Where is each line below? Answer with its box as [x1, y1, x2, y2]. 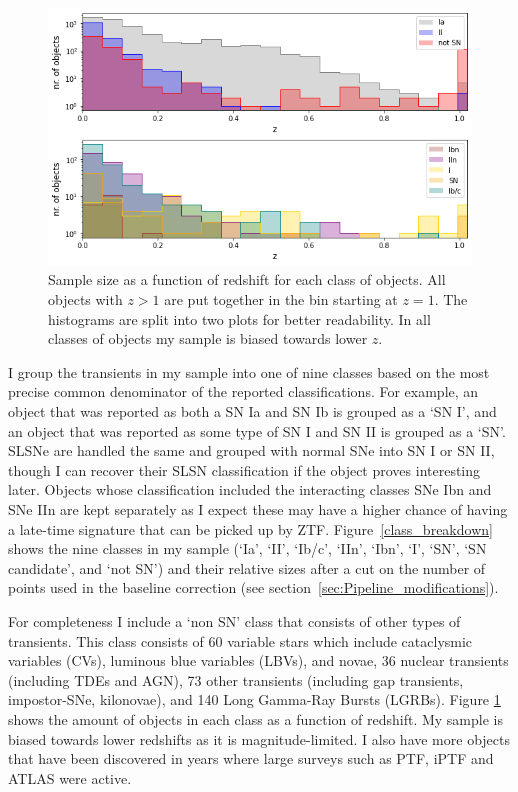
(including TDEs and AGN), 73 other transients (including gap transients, [8, 669, 464, 690]
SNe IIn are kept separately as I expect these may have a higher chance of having [8, 498, 508, 519]
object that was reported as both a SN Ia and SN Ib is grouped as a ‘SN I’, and [8, 401, 497, 421]
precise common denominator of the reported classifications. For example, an [8, 381, 479, 402]
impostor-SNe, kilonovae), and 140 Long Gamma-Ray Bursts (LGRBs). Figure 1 [8, 689, 501, 710]
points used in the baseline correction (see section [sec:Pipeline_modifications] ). [8, 577, 499, 598]
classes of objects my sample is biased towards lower [48, 328, 368, 349]
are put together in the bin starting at [164, 289, 398, 310]
